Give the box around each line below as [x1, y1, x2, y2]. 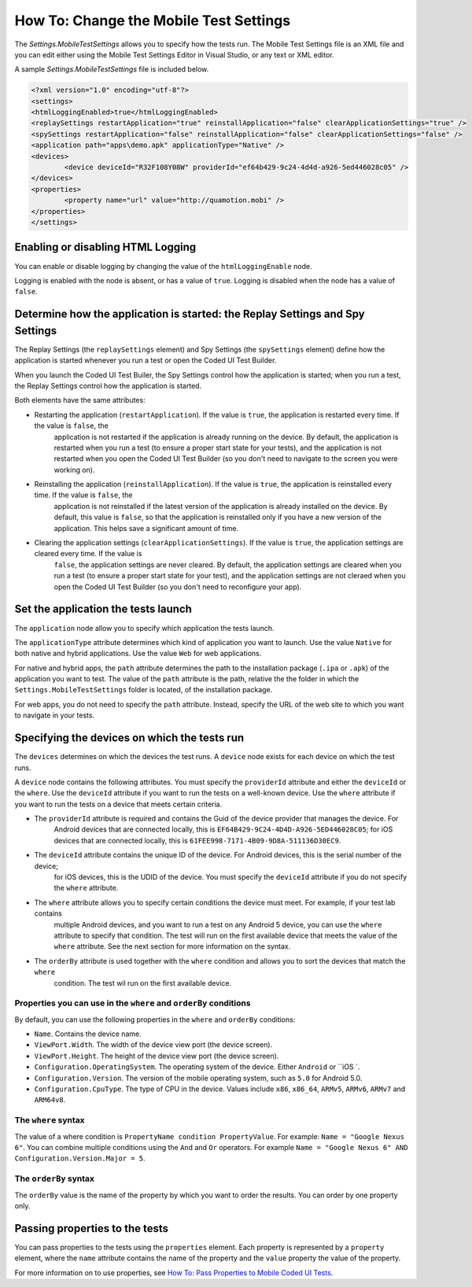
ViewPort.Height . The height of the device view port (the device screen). [34, 1051, 279, 1060]
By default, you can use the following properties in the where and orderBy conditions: [14, 1015, 296, 1024]
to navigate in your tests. [14, 710, 94, 720]
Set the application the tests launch [14, 603, 193, 616]
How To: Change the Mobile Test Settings [14, 12, 291, 29]
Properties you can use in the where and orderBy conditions [14, 998, 251, 1009]
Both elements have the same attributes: [14, 396, 146, 405]
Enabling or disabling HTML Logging [14, 241, 197, 254]
